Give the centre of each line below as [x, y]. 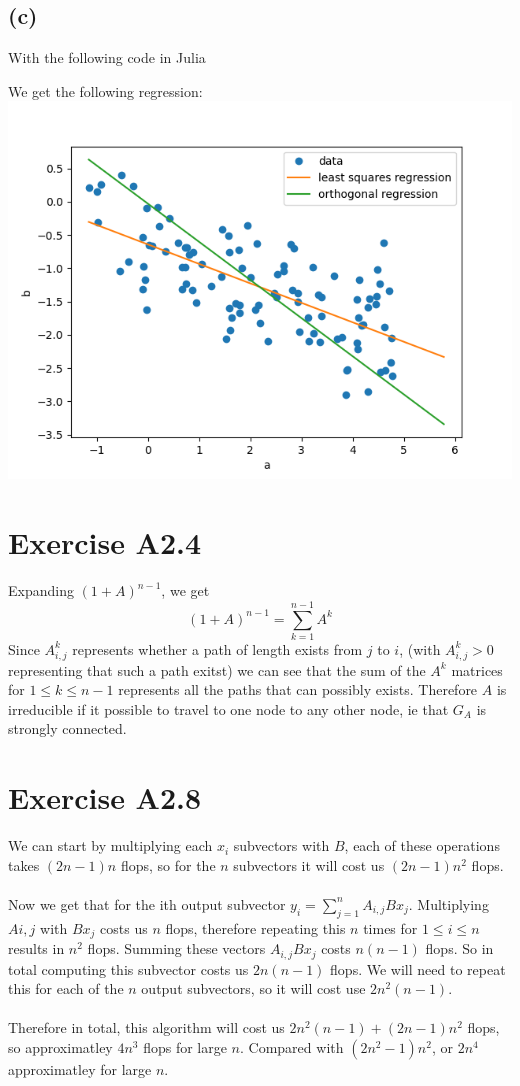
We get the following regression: [105, 90]
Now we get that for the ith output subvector [147, 903]
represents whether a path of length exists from [217, 648]
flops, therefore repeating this [255, 927]
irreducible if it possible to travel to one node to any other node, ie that [228, 708]
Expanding [41, 590]
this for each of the [66, 988]
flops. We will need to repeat [418, 968]
